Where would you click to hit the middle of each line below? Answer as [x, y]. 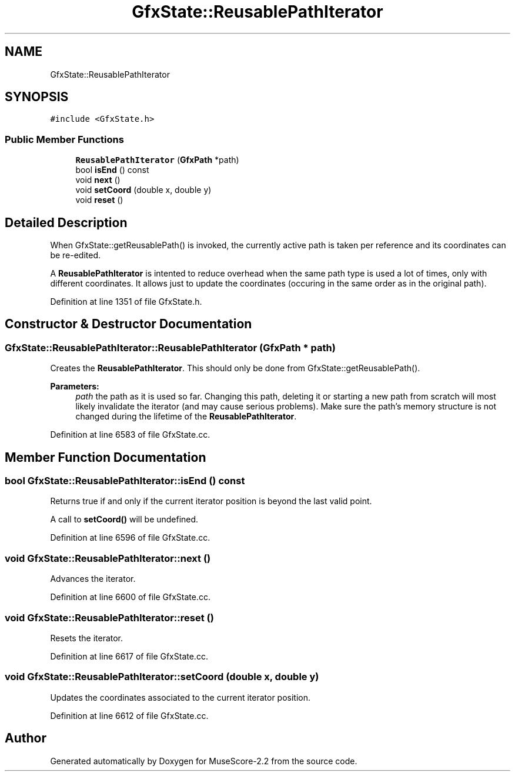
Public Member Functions [64, 139]
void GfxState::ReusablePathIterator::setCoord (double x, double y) [162, 677]
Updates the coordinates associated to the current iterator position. [180, 697]
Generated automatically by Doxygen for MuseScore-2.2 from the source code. [204, 761]
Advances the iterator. [93, 579]
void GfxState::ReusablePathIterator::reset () [109, 617]
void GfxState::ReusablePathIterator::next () [108, 558]
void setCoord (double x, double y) [143, 190]
